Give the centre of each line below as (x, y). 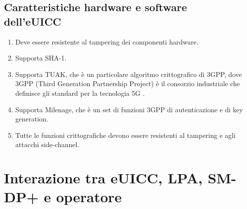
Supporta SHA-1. (41, 58)
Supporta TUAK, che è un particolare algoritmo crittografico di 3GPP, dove (129, 74)
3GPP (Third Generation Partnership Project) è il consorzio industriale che (128, 83)
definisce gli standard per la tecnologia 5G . (80, 93)
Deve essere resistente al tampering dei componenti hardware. (107, 41)
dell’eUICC (33, 21)
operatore (89, 197)
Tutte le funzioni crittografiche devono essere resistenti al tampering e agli (125, 135)
